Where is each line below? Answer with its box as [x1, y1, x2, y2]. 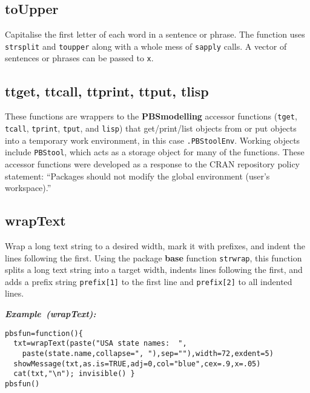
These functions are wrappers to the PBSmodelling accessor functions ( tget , [5, 110, 297, 123]
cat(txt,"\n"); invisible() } [13, 369, 135, 378]
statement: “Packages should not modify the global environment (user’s [5, 169, 270, 182]
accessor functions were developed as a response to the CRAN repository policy [5, 157, 300, 170]
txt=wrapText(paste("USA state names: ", [13, 339, 187, 348]
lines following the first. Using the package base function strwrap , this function [5, 251, 302, 264]
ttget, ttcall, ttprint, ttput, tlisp [5, 81, 209, 100]
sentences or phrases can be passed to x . [5, 52, 154, 64]
